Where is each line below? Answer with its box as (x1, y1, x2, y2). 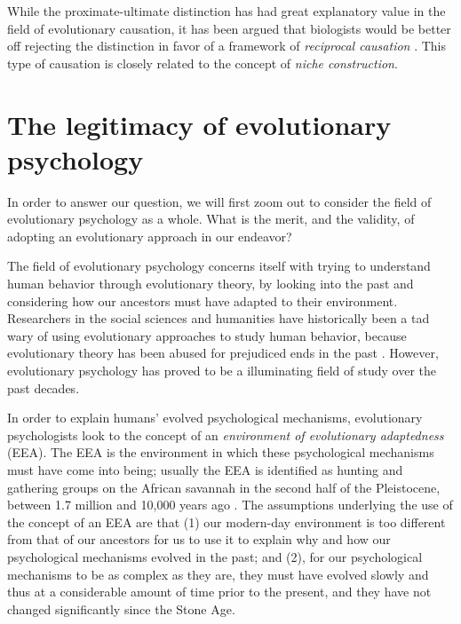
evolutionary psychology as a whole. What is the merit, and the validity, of (7, 209, 415, 228)
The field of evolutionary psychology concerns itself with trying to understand (7, 257, 431, 275)
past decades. (7, 378, 80, 397)
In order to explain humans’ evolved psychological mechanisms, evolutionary (7, 408, 423, 427)
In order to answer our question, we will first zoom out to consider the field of (7, 192, 432, 210)
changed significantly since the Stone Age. (7, 599, 235, 618)
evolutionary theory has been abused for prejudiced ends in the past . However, (7, 344, 439, 362)
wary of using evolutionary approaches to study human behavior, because (7, 326, 407, 344)
